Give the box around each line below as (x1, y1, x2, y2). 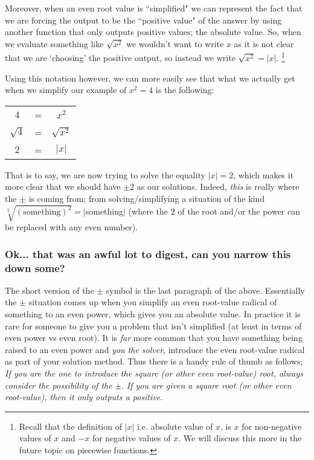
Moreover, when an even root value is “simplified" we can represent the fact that (5, 2, 303, 14)
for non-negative (242, 420, 302, 432)
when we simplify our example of (5, 83, 127, 96)
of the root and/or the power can (178, 204, 301, 217)
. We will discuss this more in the (178, 432, 302, 444)
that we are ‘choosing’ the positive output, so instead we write (5, 51, 235, 64)
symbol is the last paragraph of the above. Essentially (106, 283, 305, 296)
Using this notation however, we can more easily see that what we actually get (5, 71, 295, 84)
